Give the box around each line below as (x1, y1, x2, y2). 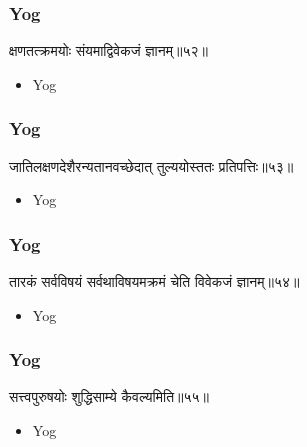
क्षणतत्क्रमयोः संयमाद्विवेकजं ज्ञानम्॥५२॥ (9, 40, 208, 61)
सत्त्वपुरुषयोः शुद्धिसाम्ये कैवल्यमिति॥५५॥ (9, 386, 210, 407)
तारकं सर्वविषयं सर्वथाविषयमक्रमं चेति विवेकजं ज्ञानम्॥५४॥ (9, 271, 300, 292)
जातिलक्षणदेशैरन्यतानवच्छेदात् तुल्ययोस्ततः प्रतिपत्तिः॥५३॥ (9, 155, 294, 176)
